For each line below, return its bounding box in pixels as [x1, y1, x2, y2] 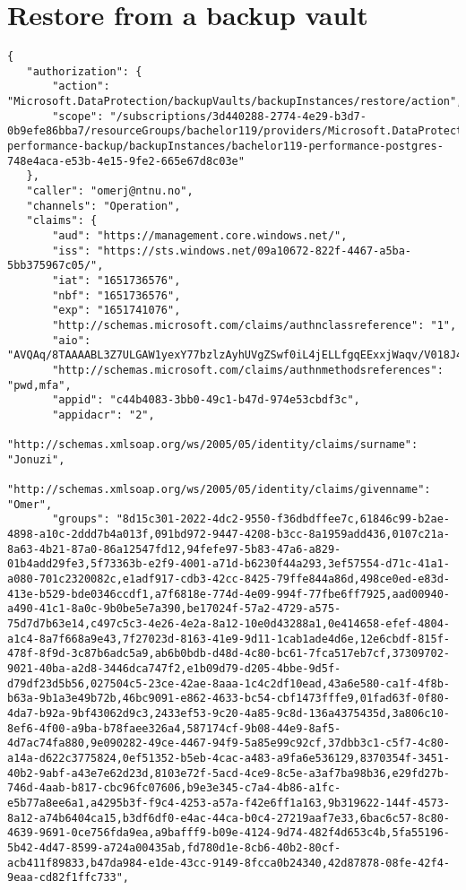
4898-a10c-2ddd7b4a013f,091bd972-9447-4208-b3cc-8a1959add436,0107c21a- [7, 528, 450, 541]
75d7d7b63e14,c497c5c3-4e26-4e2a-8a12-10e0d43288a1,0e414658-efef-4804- [7, 618, 450, 631]
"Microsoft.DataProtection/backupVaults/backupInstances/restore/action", [7, 95, 463, 108]
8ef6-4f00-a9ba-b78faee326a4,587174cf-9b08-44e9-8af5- [7, 722, 341, 735]
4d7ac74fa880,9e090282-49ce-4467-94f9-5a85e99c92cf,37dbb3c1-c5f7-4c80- [7, 737, 450, 750]
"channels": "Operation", [26, 199, 181, 212]
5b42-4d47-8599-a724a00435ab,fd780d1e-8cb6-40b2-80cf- [7, 841, 341, 854]
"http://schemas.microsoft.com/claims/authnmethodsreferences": [52, 363, 444, 376]
